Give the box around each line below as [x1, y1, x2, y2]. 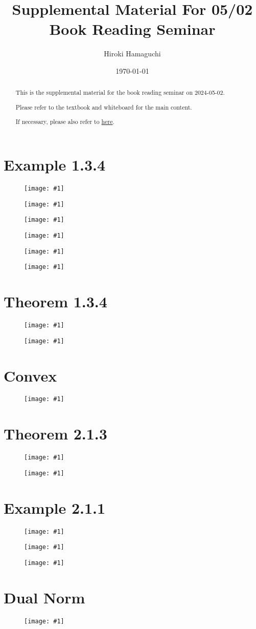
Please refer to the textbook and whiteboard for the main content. [15, 102, 192, 111]
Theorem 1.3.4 [4, 291, 107, 312]
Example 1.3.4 [4, 154, 106, 175]
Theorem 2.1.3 [4, 423, 107, 444]
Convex [4, 365, 57, 386]
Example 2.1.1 [4, 497, 106, 518]
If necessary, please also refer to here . [15, 117, 114, 126]
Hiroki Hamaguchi [104, 48, 161, 59]
